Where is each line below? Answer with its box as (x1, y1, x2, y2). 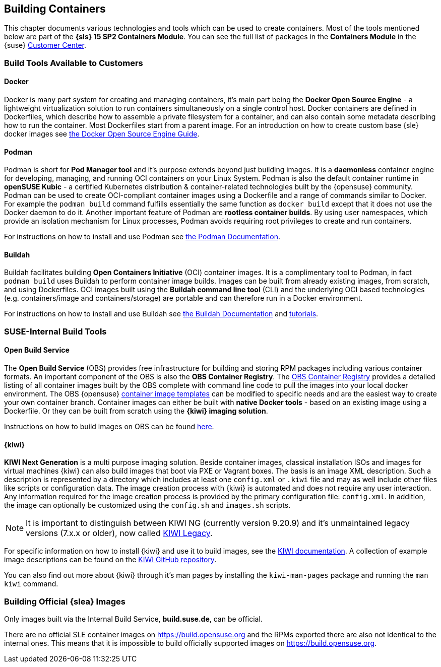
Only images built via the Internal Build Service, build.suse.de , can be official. (4, 615, 263, 624)
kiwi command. (4, 579, 58, 588)
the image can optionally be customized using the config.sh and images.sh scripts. (4, 501, 291, 510)
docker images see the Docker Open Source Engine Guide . (4, 129, 200, 139)
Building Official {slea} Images (4, 596, 125, 607)
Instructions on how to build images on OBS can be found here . (4, 422, 214, 431)
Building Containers (4, 3, 106, 15)
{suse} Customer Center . (4, 41, 87, 50)
